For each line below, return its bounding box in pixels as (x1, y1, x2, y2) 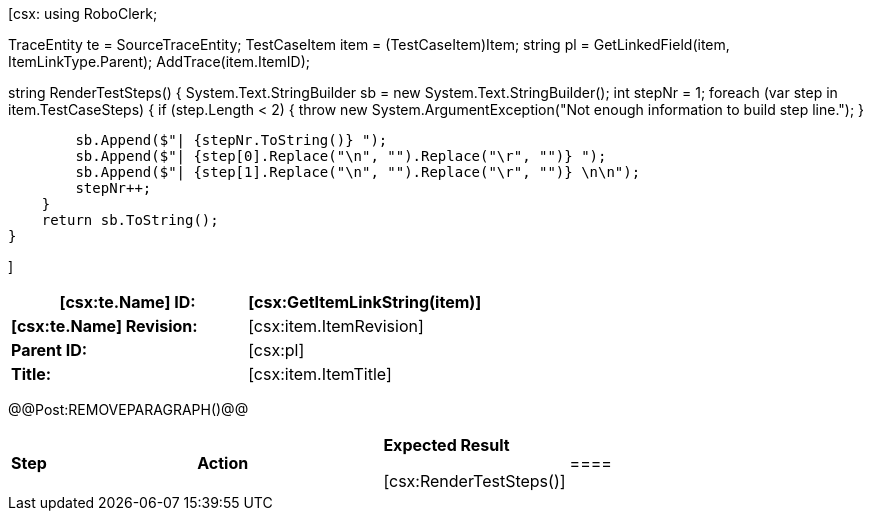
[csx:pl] (248, 340, 305, 360)
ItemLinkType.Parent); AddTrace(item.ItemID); (8, 53, 310, 70)
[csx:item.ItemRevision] (248, 316, 424, 336)
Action (197, 453, 249, 473)
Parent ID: (11, 340, 88, 360)
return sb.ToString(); (41, 212, 219, 228)
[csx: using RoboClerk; (8, 5, 158, 22)
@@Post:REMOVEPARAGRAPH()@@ (8, 401, 249, 418)
